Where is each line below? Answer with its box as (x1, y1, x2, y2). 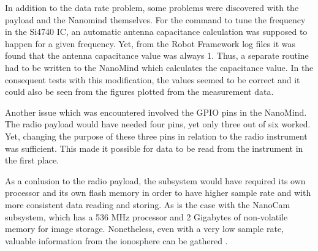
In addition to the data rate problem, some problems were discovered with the (5, 1, 299, 13)
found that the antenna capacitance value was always (5, 49, 205, 62)
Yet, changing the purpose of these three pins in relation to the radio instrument (5, 129, 308, 142)
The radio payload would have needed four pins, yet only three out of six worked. (5, 118, 311, 130)
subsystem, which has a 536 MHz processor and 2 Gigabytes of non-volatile (5, 210, 288, 223)
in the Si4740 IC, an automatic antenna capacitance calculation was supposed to (5, 25, 308, 38)
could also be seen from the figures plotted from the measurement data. (5, 85, 274, 98)
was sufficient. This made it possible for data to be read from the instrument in (5, 141, 303, 154)
